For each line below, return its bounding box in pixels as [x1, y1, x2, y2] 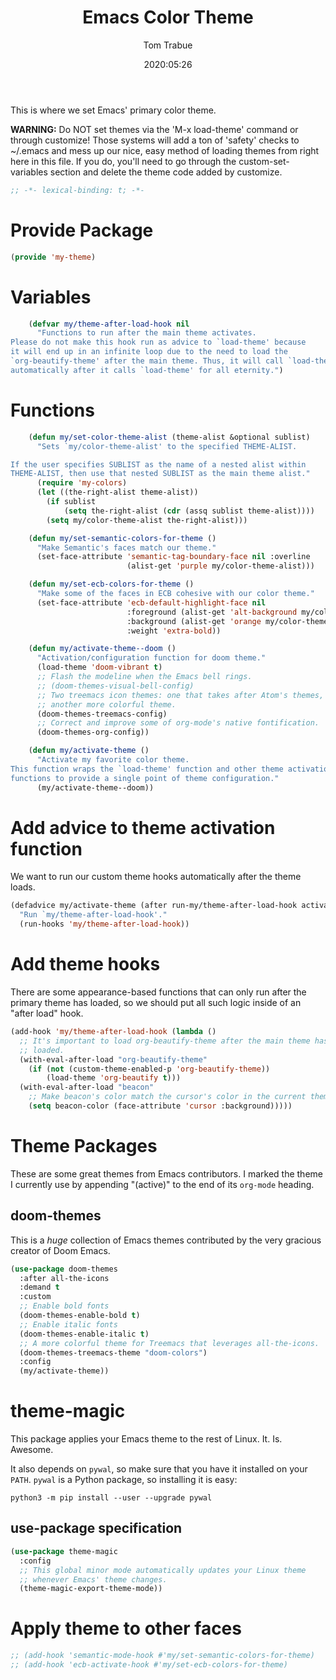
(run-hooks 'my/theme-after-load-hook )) [19, 919, 190, 930]
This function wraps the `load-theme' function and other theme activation [10, 764, 333, 774]
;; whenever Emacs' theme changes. [19, 1574, 168, 1585]
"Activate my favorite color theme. [36, 755, 190, 765]
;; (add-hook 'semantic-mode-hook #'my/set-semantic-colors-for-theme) [10, 1651, 315, 1661]
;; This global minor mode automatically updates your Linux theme [19, 1565, 307, 1575]
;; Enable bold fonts [19, 1301, 110, 1311]
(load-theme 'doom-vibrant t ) [36, 662, 163, 673]
